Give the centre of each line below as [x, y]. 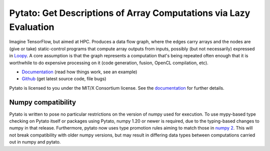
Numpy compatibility [43, 102]
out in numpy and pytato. [35, 142]
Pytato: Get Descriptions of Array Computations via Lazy [130, 13]
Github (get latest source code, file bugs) [64, 79]
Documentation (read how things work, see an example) [79, 72]
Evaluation [32, 27]
